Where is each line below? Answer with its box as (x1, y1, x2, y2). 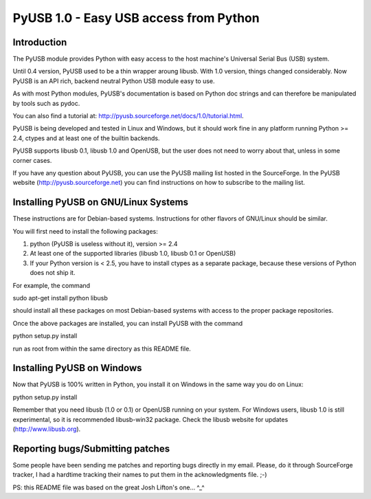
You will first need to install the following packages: (12, 227, 158, 235)
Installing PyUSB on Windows (12, 362, 142, 374)
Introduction (12, 36, 67, 48)
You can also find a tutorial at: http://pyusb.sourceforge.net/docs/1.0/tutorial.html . (12, 112, 244, 120)
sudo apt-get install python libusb (12, 294, 108, 302)
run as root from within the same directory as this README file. (12, 344, 192, 353)
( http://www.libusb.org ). (12, 425, 81, 433)
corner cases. (12, 156, 52, 164)
